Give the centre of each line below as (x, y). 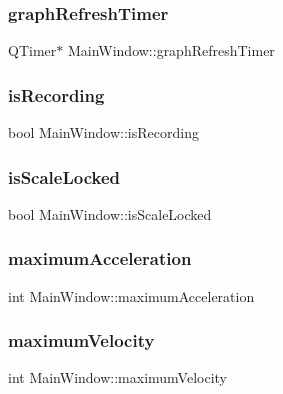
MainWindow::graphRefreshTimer (171, 50)
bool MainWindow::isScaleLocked (110, 213)
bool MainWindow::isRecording (103, 132)
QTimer (32, 50)
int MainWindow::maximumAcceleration (131, 295)
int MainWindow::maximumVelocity (117, 377)
